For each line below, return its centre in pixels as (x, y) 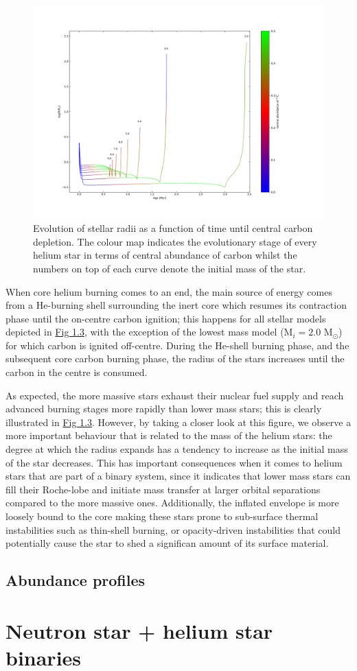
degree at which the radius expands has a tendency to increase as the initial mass (177, 449)
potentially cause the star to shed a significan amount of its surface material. (167, 543)
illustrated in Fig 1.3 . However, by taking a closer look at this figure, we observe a (178, 422)
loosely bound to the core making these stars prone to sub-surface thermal (162, 516)
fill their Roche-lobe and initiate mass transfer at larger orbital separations (163, 489)
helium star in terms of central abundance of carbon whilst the (165, 255)
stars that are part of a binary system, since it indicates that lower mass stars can (178, 476)
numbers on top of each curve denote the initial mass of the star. (170, 268)
